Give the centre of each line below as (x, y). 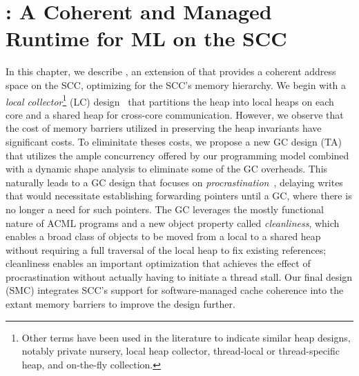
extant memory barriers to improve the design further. (120, 304)
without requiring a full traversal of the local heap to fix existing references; (166, 249)
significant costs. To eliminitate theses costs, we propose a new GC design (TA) (174, 141)
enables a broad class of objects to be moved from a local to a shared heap (163, 236)
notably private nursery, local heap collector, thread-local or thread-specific (181, 351)
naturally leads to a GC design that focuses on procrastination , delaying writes (174, 182)
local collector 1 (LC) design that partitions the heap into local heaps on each (170, 100)
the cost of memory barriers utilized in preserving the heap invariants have (164, 128)
